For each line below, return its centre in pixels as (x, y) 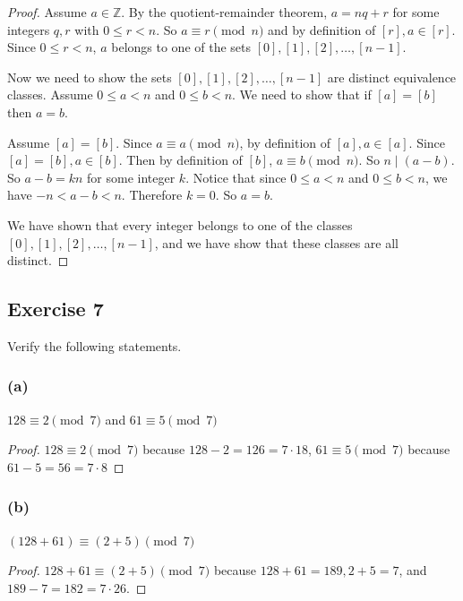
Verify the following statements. (94, 345)
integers (29, 29)
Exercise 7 (56, 309)
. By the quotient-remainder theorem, (224, 12)
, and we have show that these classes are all (276, 242)
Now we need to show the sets (90, 77)
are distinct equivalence (392, 77)
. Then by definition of (180, 160)
